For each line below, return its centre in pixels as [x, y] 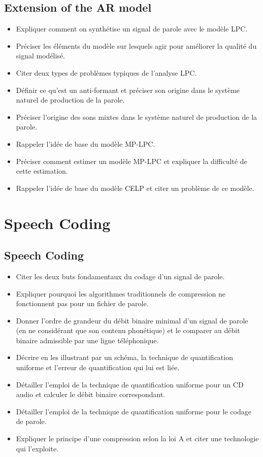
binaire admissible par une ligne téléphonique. [87, 340]
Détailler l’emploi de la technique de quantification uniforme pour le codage [134, 411]
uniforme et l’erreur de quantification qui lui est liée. [98, 367]
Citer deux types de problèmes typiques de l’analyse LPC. [106, 72]
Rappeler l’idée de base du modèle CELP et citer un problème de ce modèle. [135, 188]
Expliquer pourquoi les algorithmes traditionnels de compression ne [121, 293]
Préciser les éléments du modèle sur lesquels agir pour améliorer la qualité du [136, 45]
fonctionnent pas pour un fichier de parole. [82, 303]
